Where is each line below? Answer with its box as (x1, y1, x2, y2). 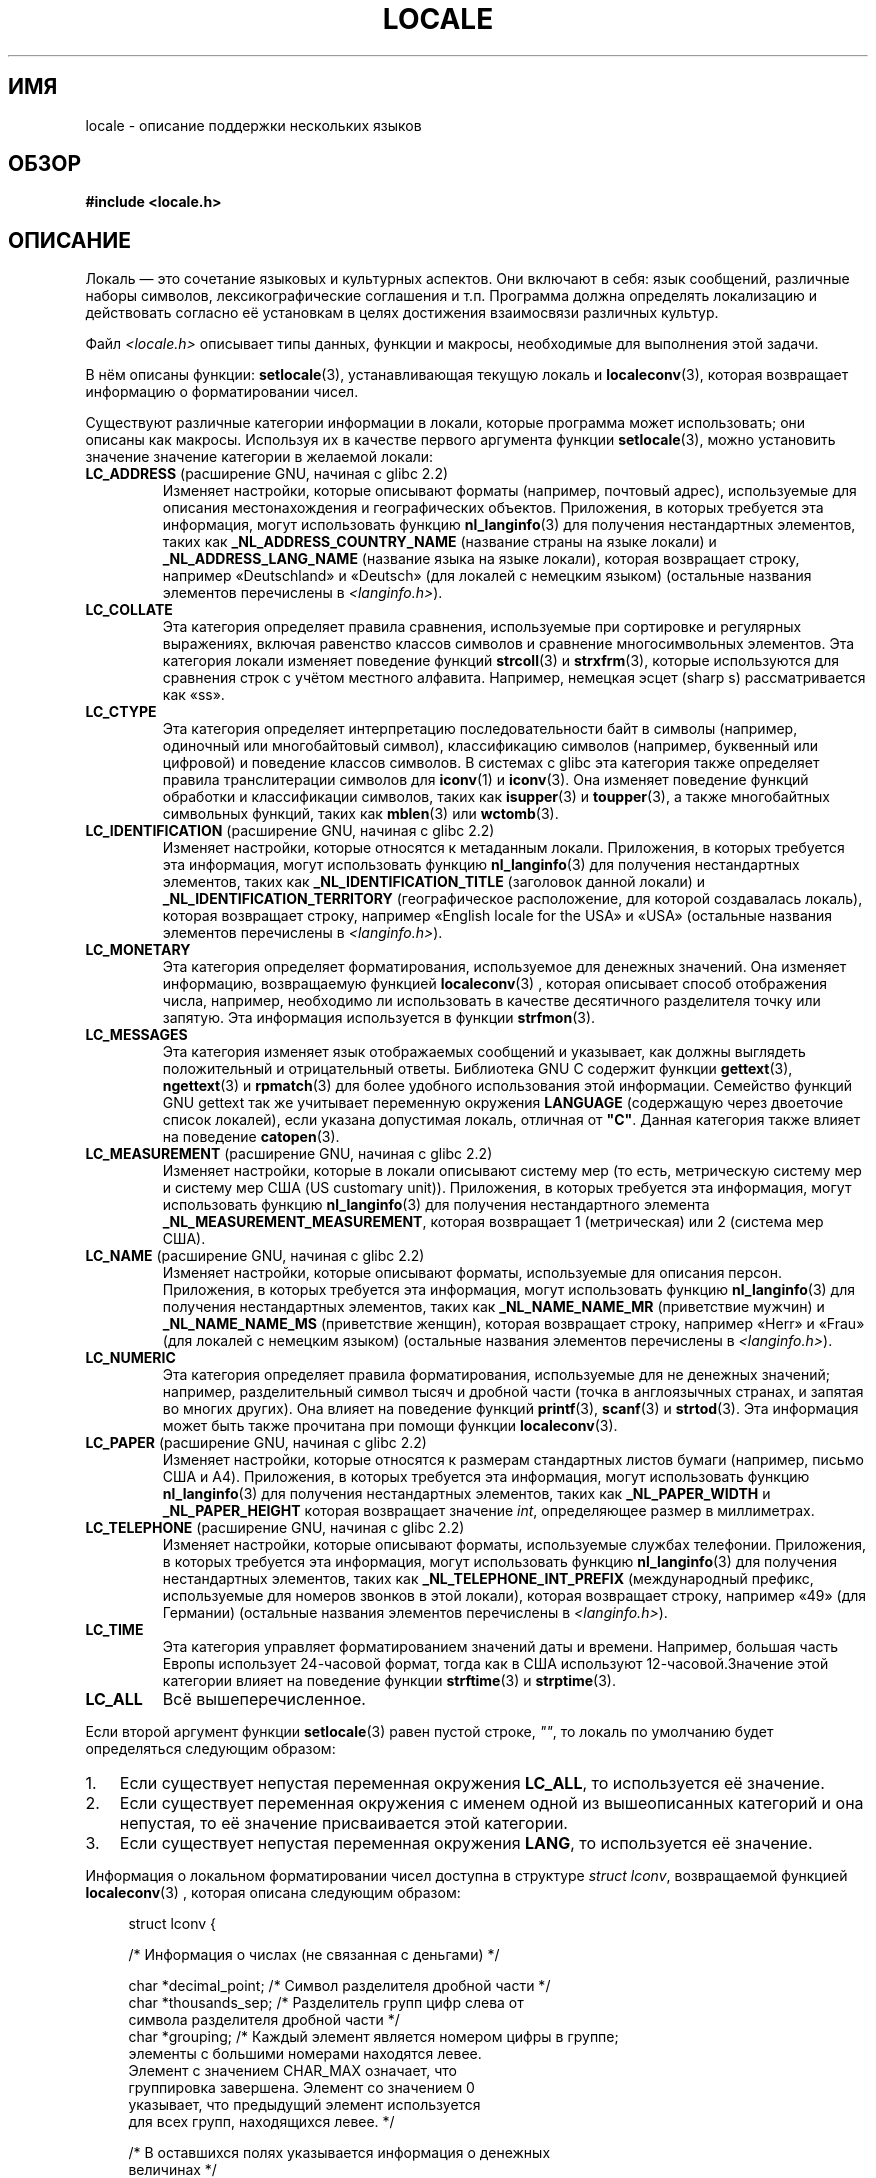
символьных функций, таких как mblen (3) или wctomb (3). (162, 805, 559, 823)
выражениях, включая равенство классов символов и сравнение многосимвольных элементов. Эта (162, 635, 855, 653)
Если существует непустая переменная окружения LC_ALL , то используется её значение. (119, 1773, 825, 1794)
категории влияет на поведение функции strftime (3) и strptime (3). (162, 1672, 616, 1690)
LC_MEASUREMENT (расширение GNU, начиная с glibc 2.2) (85, 1145, 493, 1163)
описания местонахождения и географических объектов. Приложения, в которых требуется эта (162, 499, 824, 517)
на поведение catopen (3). (162, 1128, 340, 1146)
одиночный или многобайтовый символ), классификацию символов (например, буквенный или (162, 737, 819, 755)
